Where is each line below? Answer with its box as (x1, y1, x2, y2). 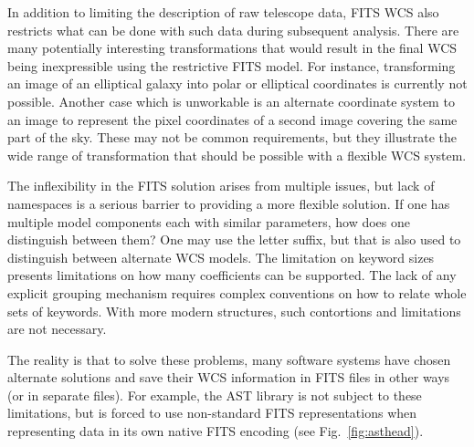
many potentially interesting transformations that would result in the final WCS (7, 38, 458, 57)
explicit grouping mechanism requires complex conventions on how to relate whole (7, 283, 467, 302)
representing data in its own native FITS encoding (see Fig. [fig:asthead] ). (7, 421, 424, 441)
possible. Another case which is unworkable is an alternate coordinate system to (7, 91, 455, 110)
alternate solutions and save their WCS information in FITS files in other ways (7, 368, 450, 387)
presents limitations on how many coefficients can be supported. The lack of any (7, 265, 457, 285)
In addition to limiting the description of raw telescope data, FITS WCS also (7, 3, 439, 21)
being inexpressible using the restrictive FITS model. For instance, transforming (7, 56, 456, 75)
